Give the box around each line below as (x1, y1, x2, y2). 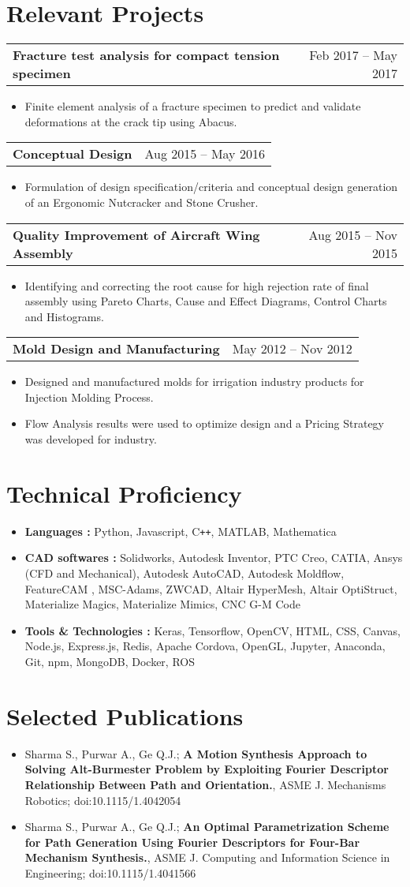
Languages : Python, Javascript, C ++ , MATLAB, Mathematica (24, 522, 337, 539)
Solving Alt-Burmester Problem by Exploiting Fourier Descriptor (24, 761, 389, 777)
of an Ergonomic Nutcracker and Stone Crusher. (24, 193, 259, 210)
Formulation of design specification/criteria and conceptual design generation (24, 178, 398, 195)
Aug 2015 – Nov (308, 225, 397, 244)
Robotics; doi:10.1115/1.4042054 (24, 792, 181, 808)
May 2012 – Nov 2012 (232, 339, 352, 358)
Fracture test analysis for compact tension (13, 46, 280, 65)
